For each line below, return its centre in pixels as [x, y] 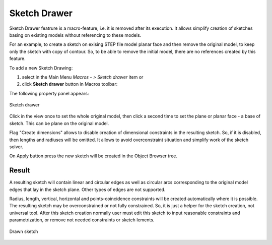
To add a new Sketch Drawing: [41, 68]
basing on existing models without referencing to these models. [75, 35]
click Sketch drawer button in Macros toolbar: [70, 84]
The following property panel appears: [49, 93]
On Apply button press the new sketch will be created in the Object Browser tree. [93, 156]
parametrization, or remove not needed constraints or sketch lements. [82, 220]
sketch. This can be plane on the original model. [59, 123]
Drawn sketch [24, 231]
